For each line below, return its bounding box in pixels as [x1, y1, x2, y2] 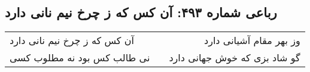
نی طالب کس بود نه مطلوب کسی [10, 51, 150, 65]
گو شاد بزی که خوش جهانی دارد [169, 51, 300, 65]
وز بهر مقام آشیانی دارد [204, 33, 300, 48]
